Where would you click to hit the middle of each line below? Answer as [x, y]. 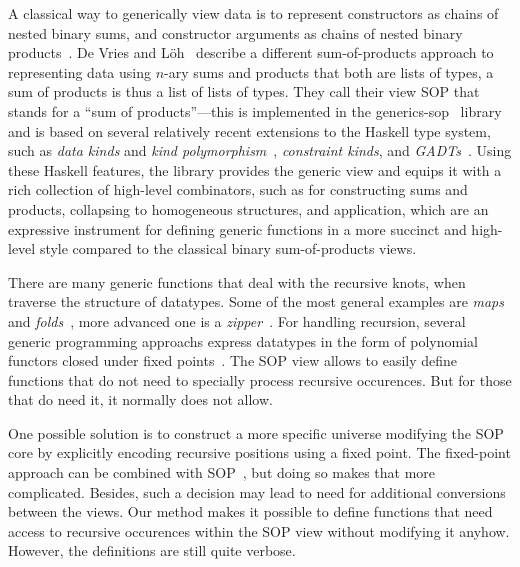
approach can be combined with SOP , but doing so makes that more [222, 472]
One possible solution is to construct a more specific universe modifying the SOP [256, 432]
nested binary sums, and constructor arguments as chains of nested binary [235, 32]
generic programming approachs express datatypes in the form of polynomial [243, 340]
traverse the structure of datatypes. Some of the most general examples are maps [256, 301]
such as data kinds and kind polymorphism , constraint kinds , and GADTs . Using [260, 150]
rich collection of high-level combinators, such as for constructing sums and [238, 189]
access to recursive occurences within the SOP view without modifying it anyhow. [259, 530]
